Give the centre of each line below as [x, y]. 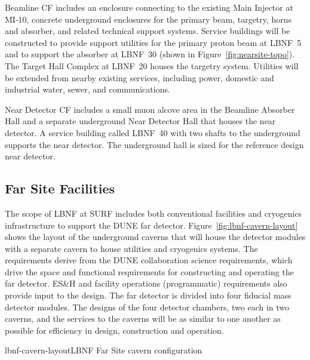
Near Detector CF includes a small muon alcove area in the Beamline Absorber [150, 109]
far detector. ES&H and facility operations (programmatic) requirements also [146, 283]
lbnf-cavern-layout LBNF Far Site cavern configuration [104, 350]
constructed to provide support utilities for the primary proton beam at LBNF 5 [153, 42]
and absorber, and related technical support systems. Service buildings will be [148, 31]
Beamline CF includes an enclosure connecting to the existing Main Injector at [149, 7]
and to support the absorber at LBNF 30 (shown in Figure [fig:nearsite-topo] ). [150, 54]
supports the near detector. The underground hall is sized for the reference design [154, 144]
